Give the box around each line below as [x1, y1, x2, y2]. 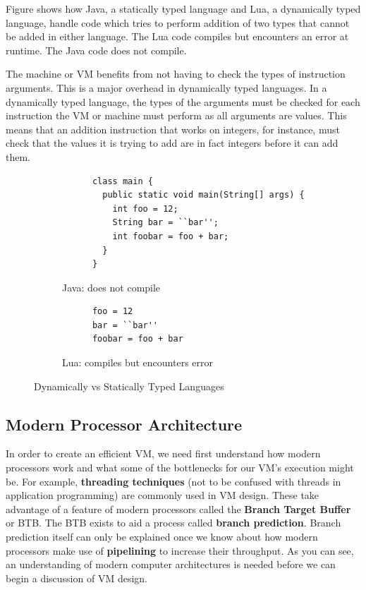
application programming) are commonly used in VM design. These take [6, 488, 319, 502]
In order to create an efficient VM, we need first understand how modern [6, 446, 321, 461]
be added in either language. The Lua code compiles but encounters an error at [6, 29, 349, 44]
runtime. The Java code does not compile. [6, 42, 187, 57]
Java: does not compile [62, 279, 161, 294]
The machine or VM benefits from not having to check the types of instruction [6, 66, 346, 81]
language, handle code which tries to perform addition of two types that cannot [6, 15, 350, 30]
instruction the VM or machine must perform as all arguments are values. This [6, 108, 347, 123]
